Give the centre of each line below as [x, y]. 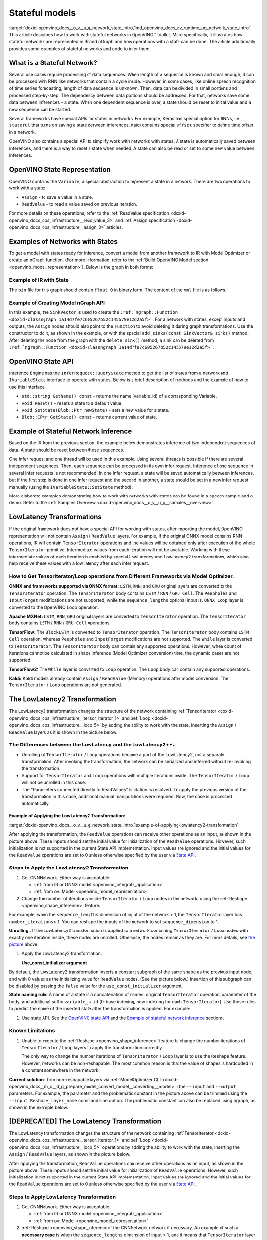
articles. [115, 227]
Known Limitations [32, 1031]
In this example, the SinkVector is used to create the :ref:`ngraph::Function [93, 312]
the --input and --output [207, 1087]
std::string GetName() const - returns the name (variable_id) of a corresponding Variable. [119, 396]
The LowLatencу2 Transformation [63, 699]
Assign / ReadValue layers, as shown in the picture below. [70, 1154]
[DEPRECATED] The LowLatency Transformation [85, 1121]
